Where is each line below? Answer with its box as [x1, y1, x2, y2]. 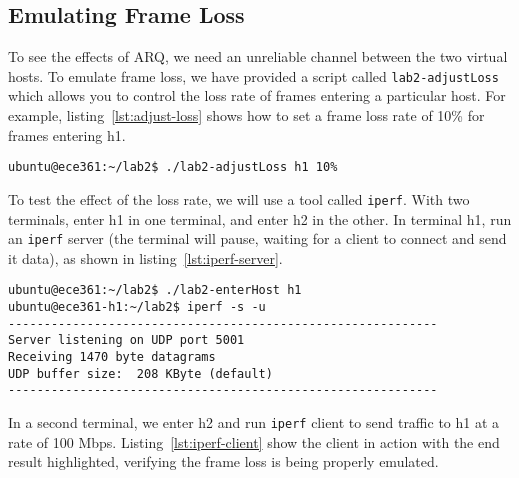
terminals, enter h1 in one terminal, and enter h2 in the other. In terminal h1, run [8, 208, 512, 229]
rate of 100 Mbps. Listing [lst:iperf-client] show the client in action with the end [8, 431, 500, 452]
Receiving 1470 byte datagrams [8, 350, 216, 365]
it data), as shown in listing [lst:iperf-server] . [8, 247, 283, 268]
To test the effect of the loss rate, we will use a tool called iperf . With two [8, 188, 470, 209]
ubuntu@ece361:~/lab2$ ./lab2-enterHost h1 [8, 283, 302, 298]
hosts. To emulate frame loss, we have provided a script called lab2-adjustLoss [8, 65, 499, 86]
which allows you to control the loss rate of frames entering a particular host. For [8, 85, 506, 106]
